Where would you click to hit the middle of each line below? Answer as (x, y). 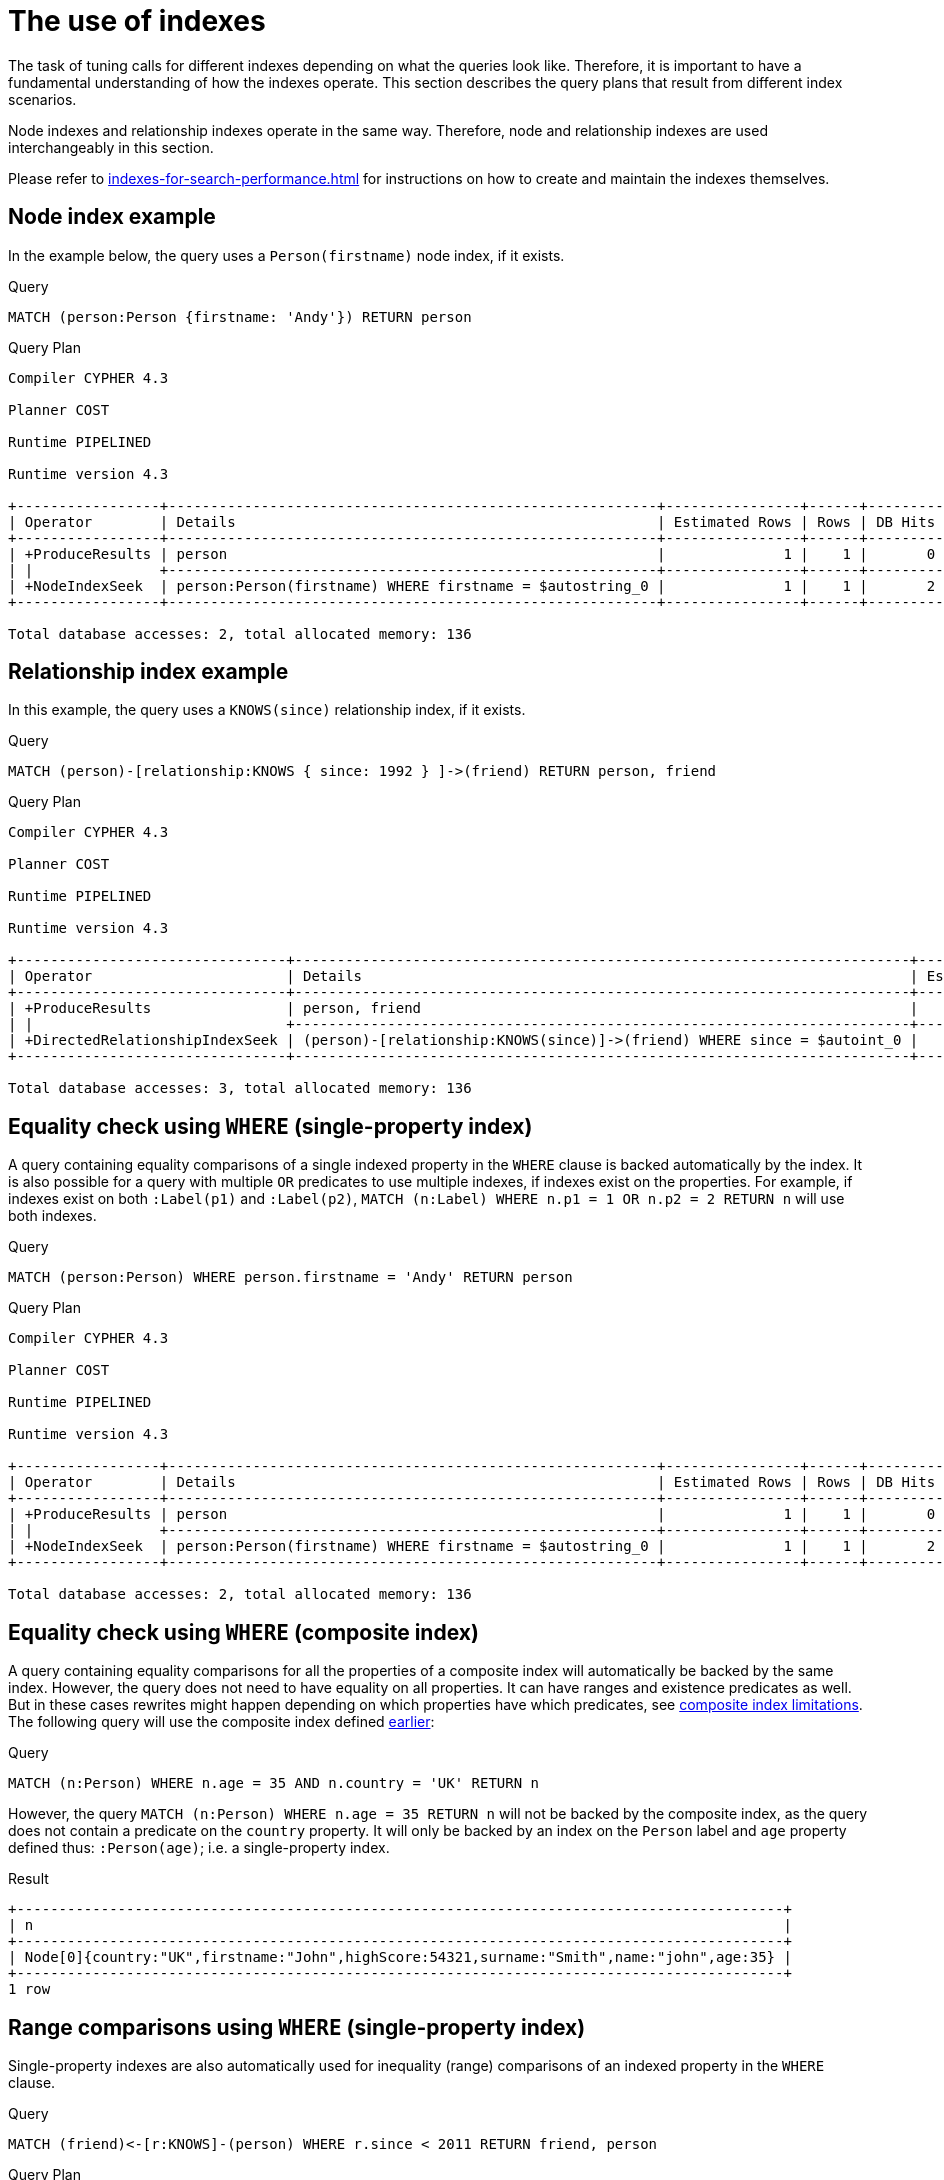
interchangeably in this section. (111, 147)
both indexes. (52, 1216)
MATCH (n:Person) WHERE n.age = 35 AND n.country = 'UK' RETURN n (274, 1783)
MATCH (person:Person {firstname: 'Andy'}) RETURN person (240, 316)
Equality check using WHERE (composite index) (243, 1632)
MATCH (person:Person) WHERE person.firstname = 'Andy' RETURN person (290, 1277)
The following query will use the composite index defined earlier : (221, 1722)
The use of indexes (137, 21)
